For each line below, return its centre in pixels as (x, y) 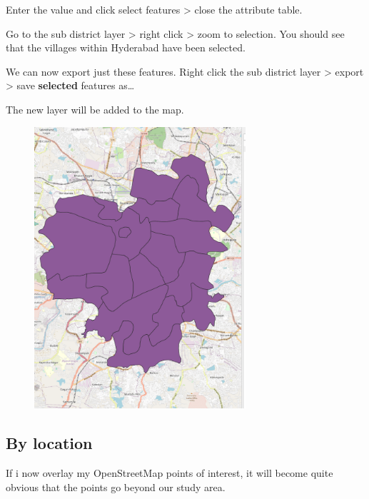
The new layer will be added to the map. (95, 109)
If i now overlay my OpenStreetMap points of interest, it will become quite (170, 473)
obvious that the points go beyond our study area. (116, 487)
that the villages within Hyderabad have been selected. (126, 47)
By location (49, 443)
